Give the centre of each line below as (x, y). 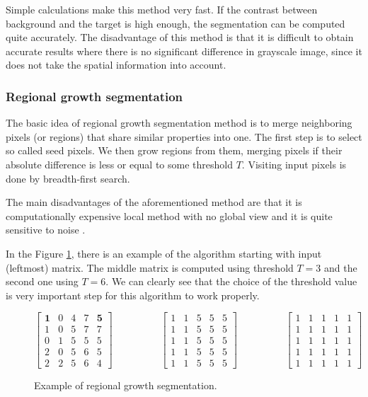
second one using (42, 281)
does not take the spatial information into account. (116, 65)
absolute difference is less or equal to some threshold (119, 164)
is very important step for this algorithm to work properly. (133, 295)
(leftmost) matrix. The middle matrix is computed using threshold (150, 267)
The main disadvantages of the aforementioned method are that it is (154, 202)
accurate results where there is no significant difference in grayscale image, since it (184, 51)
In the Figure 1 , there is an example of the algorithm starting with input (164, 253)
